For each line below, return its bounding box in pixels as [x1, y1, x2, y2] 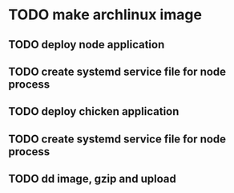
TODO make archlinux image [8, 6, 203, 24]
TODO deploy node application [8, 38, 165, 51]
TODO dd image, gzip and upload [8, 172, 176, 186]
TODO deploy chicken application [8, 105, 180, 118]
